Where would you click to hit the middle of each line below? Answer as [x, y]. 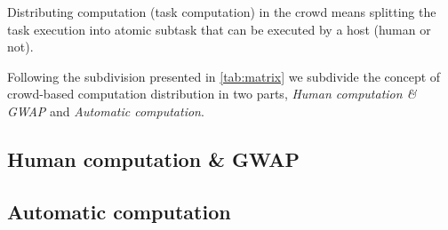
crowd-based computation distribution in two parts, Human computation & [212, 94]
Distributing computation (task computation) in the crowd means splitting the [222, 12]
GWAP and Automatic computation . [106, 111]
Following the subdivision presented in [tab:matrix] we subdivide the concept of [224, 76]
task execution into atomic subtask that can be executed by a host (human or [219, 29]
